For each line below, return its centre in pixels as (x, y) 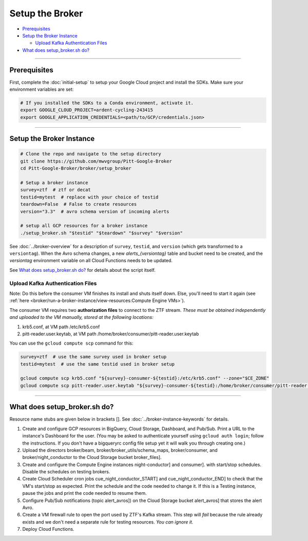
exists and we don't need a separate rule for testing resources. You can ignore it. (108, 522)
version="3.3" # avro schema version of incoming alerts (95, 211)
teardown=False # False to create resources (79, 204)
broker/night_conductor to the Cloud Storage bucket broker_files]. (92, 457)
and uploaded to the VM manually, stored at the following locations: (81, 317)
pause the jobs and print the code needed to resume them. (84, 493)
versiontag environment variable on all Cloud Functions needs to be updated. (91, 261)
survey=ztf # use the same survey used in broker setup (93, 357)
